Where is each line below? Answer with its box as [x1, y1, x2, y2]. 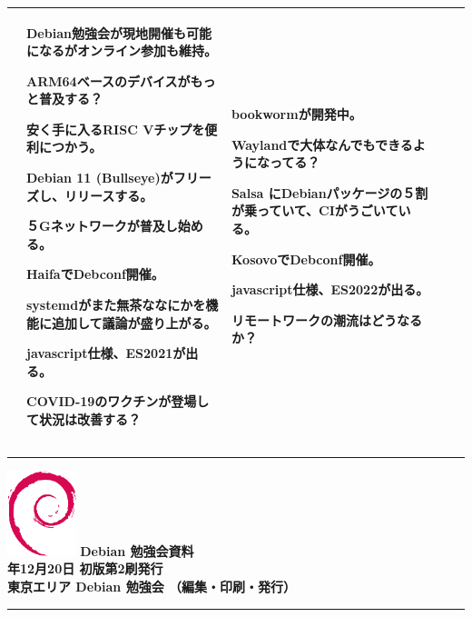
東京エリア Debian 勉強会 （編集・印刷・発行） [7, 576, 296, 595]
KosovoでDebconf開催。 [231, 249, 381, 268]
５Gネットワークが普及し [26, 216, 178, 235]
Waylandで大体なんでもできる [231, 134, 413, 154]
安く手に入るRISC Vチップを [26, 119, 205, 138]
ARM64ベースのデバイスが [26, 71, 191, 90]
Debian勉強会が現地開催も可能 [26, 23, 211, 42]
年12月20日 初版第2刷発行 [7, 559, 163, 578]
